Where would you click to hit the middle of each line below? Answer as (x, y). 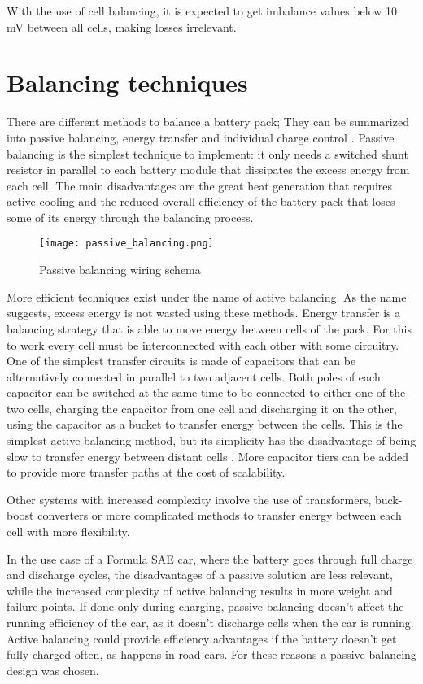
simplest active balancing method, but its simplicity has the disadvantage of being (211, 440)
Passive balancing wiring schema (120, 270)
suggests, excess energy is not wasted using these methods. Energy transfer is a (204, 313)
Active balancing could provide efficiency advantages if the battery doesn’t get (202, 638)
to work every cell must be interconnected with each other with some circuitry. (203, 344)
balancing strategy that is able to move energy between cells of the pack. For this (209, 328)
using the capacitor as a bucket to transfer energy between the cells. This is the (205, 424)
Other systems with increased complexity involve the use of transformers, (189, 499)
